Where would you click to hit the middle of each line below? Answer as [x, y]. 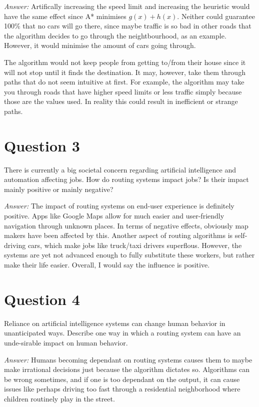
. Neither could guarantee [216, 16]
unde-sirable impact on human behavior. [66, 342]
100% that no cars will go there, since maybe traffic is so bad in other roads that [128, 26]
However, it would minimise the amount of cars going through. [100, 45]
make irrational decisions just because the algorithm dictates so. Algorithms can [127, 369]
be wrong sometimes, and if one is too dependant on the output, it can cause [122, 379]
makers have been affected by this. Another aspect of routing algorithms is [118, 235]
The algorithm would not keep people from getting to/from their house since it [125, 62]
